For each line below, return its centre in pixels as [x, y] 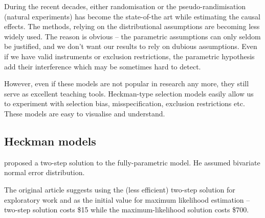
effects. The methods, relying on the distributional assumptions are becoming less [132, 26]
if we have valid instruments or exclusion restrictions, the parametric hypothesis [129, 56]
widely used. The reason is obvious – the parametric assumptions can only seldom [132, 36]
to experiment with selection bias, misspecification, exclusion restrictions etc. [125, 103]
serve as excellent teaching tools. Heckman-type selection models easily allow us [129, 93]
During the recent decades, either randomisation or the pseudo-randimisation [125, 6]
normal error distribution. [45, 172]
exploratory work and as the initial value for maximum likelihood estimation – [127, 199]
